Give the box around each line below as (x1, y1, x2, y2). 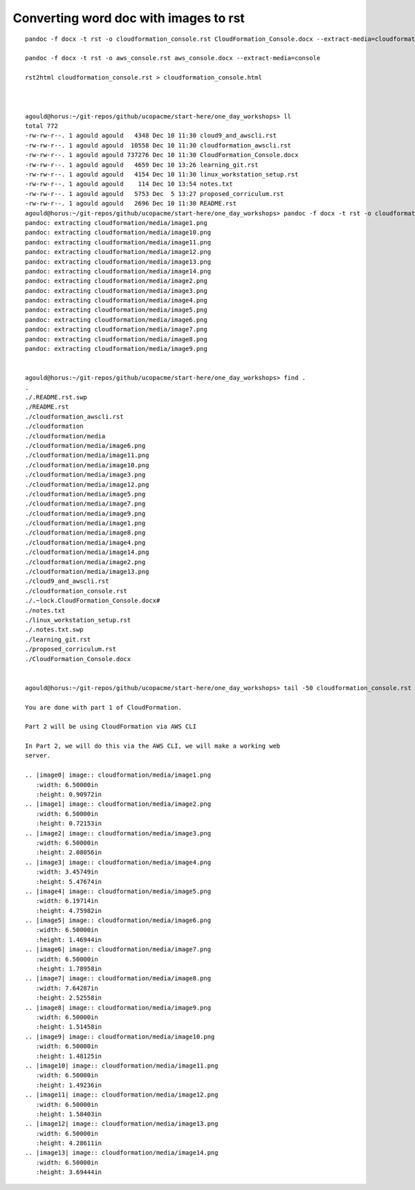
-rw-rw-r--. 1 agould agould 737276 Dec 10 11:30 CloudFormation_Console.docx (25, 151, 299, 159)
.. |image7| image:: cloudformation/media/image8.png (25, 975, 211, 982)
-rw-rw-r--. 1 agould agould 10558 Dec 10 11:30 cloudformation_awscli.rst (25, 141, 292, 149)
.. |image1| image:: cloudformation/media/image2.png (25, 800, 211, 808)
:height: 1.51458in (35, 1023, 102, 1031)
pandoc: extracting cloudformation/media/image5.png (25, 306, 207, 314)
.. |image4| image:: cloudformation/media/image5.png (25, 887, 211, 895)
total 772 (25, 122, 58, 130)
